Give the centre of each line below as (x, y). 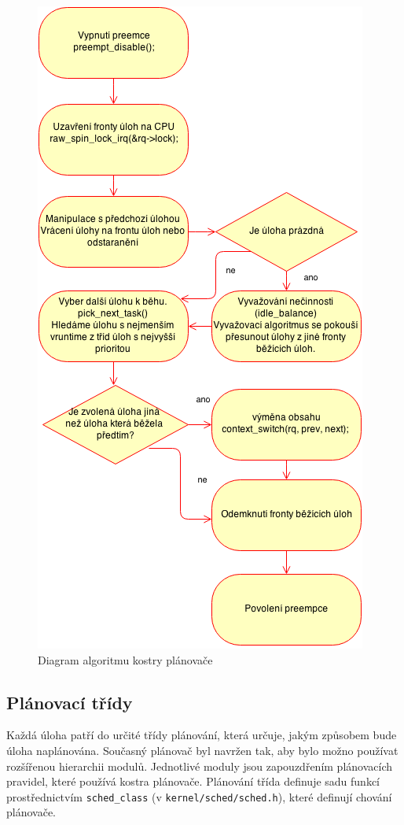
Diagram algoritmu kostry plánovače (125, 659)
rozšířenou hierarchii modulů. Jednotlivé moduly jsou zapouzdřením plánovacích (199, 766)
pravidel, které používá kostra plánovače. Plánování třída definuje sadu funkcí (193, 781)
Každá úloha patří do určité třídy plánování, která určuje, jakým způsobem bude (202, 735)
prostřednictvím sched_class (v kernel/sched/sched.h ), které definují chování (199, 796)
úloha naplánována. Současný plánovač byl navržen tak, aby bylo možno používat (202, 750)
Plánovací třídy (70, 702)
